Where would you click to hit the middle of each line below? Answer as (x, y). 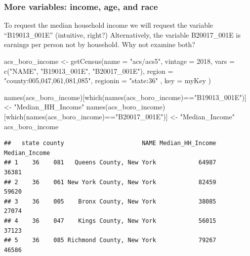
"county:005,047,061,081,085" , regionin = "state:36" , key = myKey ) (107, 80)
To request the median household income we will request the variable (109, 25)
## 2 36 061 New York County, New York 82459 (110, 182)
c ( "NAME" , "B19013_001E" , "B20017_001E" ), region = (89, 71)
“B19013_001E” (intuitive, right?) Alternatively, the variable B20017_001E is (122, 34)
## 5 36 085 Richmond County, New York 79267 (110, 240)
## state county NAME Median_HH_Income (110, 143)
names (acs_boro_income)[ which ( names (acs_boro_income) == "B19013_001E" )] (125, 97)
